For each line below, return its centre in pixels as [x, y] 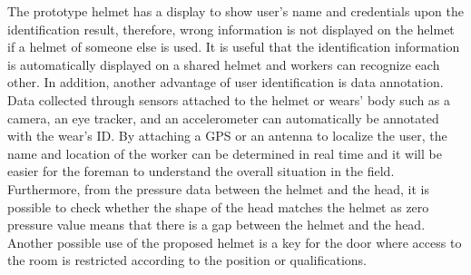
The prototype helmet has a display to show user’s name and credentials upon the [236, 11]
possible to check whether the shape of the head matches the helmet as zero [218, 206]
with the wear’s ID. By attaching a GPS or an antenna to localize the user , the [227, 136]
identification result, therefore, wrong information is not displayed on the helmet [231, 29]
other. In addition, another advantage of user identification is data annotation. [226, 82]
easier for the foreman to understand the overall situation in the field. [201, 171]
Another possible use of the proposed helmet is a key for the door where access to [235, 242]
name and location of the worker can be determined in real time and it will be [225, 153]
